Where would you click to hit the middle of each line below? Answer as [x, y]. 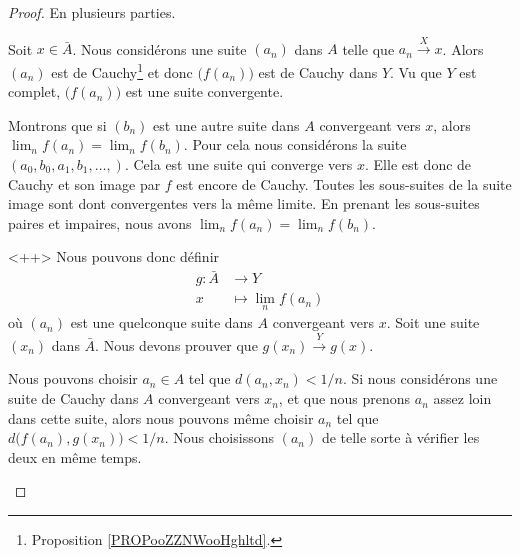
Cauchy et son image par [84, 183]
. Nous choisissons [219, 437]
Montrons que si [57, 124]
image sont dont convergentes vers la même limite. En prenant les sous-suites [244, 203]
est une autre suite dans [226, 124]
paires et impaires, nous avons [100, 222]
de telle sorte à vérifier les [400, 437]
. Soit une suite [433, 322]
